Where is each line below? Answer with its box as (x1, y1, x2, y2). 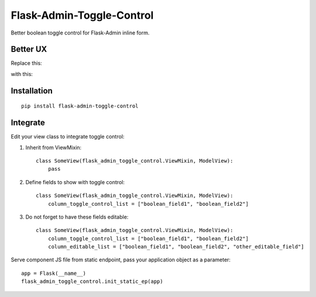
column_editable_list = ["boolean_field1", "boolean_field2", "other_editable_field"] (47, 243, 304, 250)
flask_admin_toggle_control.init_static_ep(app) (21, 278, 163, 285)
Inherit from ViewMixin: (25, 144, 82, 151)
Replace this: (11, 60, 42, 67)
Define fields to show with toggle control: (25, 178, 125, 185)
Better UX (11, 44, 47, 54)
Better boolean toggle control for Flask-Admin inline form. (11, 29, 150, 36)
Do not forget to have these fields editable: (25, 213, 129, 220)
